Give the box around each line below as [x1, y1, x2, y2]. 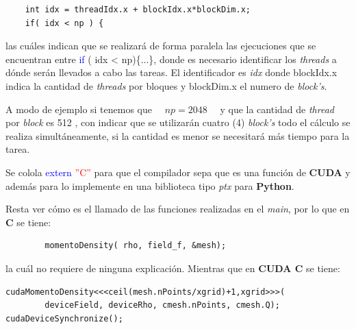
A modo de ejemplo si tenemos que [5, 101, 153, 116]
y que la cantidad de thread [220, 101, 334, 116]
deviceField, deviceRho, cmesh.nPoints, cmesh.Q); [44, 300, 280, 310]
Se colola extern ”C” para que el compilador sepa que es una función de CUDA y [5, 164, 351, 179]
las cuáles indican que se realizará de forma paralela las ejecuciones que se [5, 38, 316, 53]
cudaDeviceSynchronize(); [5, 313, 123, 324]
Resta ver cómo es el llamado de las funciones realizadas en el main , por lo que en [5, 202, 350, 216]
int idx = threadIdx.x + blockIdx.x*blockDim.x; [25, 5, 251, 14]
